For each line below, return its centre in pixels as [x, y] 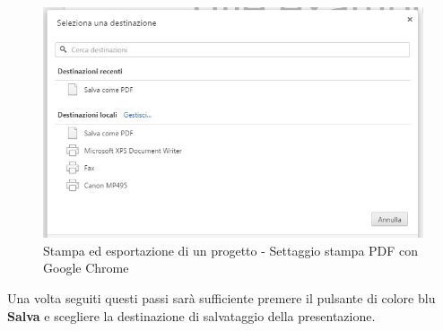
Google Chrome [86, 268]
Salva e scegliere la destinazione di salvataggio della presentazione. [191, 315]
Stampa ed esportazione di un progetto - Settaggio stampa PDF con [231, 250]
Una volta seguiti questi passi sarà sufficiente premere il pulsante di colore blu [221, 298]
